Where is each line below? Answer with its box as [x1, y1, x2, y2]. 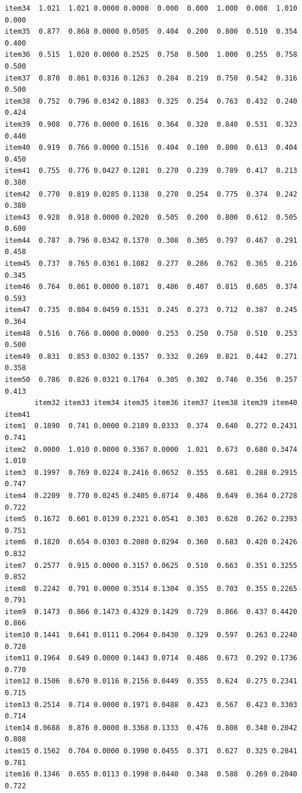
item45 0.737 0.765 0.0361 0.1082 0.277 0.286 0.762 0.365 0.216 [5, 259, 297, 268]
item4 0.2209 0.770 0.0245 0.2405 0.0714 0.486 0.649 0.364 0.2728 [5, 491, 297, 500]
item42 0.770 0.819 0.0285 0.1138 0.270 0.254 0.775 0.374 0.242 [5, 190, 297, 198]
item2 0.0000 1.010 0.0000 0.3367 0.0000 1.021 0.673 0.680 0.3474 [5, 445, 297, 454]
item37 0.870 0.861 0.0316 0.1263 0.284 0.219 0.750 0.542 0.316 [5, 73, 297, 82]
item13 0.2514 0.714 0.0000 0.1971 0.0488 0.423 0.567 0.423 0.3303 [5, 700, 297, 709]
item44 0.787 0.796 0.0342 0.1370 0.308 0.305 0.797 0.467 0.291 [5, 236, 297, 245]
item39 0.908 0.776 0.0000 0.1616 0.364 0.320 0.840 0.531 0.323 [5, 120, 297, 129]
